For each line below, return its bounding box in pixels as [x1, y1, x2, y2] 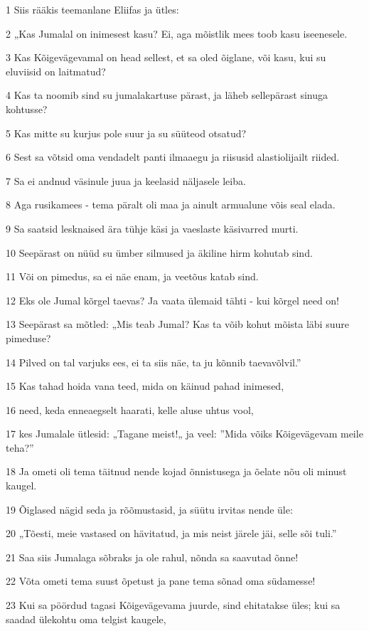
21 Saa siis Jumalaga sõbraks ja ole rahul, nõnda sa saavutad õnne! [6, 549, 299, 564]
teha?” [6, 440, 34, 455]
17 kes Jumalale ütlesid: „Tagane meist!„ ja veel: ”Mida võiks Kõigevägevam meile [6, 426, 363, 441]
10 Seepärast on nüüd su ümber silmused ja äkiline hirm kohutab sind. [6, 245, 313, 260]
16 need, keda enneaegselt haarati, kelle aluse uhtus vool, [6, 402, 254, 417]
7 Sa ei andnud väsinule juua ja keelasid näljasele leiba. [6, 173, 246, 188]
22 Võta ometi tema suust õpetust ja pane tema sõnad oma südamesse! [6, 573, 316, 588]
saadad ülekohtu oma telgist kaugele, [6, 611, 166, 626]
